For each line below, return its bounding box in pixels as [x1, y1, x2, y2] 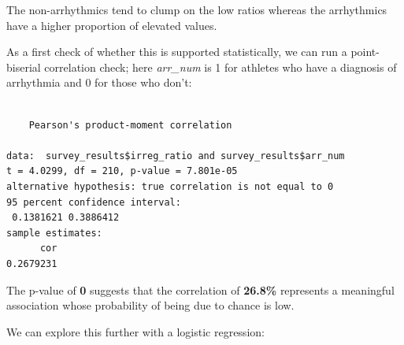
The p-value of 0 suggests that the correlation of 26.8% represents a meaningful [6, 281, 395, 298]
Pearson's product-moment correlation [28, 119, 232, 131]
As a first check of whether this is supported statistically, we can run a [6, 43, 347, 60]
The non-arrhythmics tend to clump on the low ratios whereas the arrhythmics [6, 2, 387, 17]
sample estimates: [6, 227, 102, 239]
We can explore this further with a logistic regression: [6, 323, 265, 339]
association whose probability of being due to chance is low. [6, 297, 295, 313]
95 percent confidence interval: [6, 196, 181, 208]
